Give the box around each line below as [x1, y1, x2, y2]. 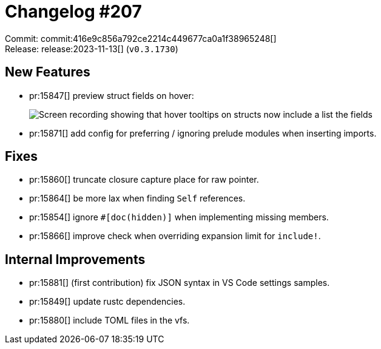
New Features [5, 64, 90, 80]
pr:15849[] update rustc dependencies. [29, 296, 186, 307]
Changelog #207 [5, 1, 142, 22]
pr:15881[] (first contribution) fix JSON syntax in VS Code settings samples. [29, 277, 330, 288]
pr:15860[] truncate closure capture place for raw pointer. [29, 174, 259, 185]
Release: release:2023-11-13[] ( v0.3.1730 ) [5, 43, 178, 54]
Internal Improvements [5, 251, 146, 267]
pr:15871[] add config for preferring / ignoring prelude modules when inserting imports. [29, 127, 377, 138]
